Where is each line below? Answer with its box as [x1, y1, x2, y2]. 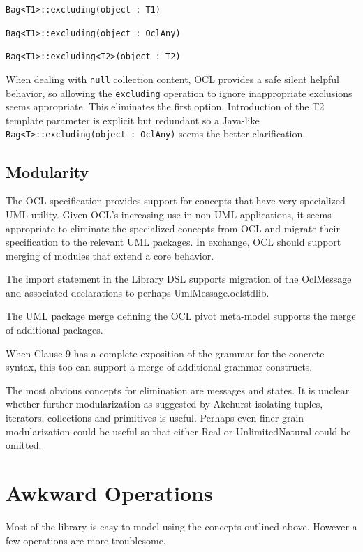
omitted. [6, 438, 42, 452]
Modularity [6, 161, 89, 182]
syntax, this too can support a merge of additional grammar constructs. [6, 359, 313, 374]
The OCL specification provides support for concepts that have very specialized [6, 193, 346, 208]
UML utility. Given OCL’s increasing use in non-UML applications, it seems [6, 207, 332, 221]
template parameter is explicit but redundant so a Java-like [6, 112, 260, 127]
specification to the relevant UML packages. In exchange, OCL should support [6, 234, 341, 249]
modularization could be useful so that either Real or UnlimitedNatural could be [6, 424, 351, 438]
